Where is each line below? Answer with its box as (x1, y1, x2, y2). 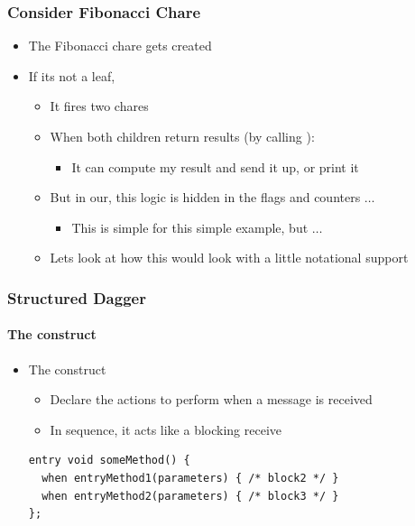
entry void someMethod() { (28, 454, 190, 467)
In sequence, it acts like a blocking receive (50, 420, 282, 438)
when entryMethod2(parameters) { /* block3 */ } (41, 489, 339, 503)
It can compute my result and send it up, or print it (71, 157, 359, 176)
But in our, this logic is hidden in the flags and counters (50, 188, 361, 207)
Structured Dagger (7, 286, 146, 309)
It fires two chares (50, 97, 149, 115)
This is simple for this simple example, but (71, 217, 309, 236)
